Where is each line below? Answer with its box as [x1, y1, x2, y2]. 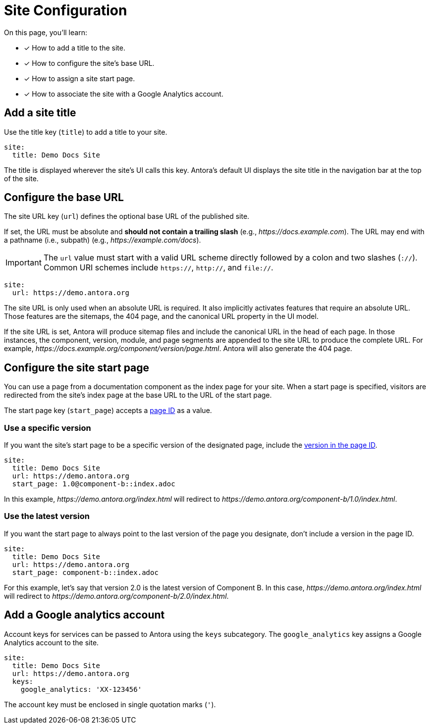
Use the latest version [4, 511, 90, 521]
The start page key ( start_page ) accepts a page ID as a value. [4, 406, 212, 415]
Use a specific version [4, 422, 91, 433]
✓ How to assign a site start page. [24, 74, 135, 83]
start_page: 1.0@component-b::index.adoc [12, 480, 175, 488]
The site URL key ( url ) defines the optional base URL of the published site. [4, 212, 250, 221]
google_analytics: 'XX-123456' [20, 685, 142, 693]
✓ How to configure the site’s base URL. [24, 58, 155, 67]
